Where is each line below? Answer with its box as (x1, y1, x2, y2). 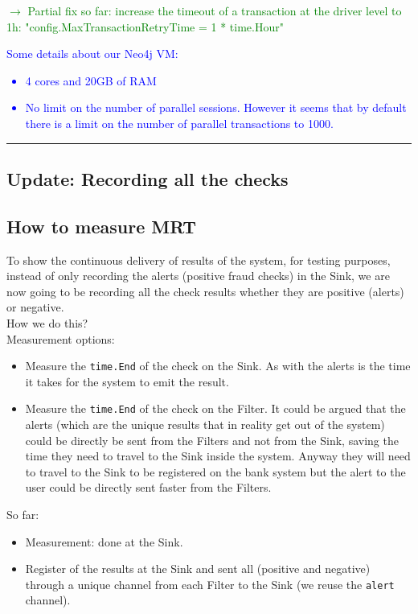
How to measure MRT (6, 213, 197, 238)
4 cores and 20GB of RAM (25, 72, 157, 89)
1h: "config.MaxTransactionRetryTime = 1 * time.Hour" (6, 18, 284, 35)
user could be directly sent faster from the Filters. (25, 479, 272, 496)
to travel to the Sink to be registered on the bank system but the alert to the (25, 463, 406, 480)
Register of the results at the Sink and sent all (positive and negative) (25, 560, 371, 577)
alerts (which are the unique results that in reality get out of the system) (25, 416, 385, 433)
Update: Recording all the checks (6, 166, 289, 191)
